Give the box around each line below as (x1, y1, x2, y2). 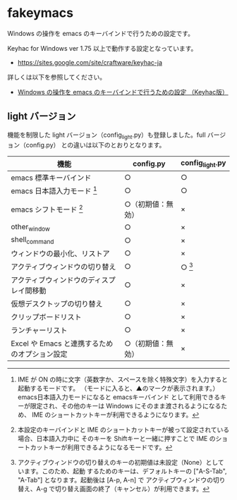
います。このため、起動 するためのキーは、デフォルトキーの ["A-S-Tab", (17, 467, 227, 475)
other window (11, 221, 51, 233)
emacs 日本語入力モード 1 (11, 185, 97, 195)
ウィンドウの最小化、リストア (11, 249, 111, 259)
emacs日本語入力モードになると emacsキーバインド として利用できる (17, 393, 221, 401)
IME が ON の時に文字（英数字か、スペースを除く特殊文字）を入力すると (17, 375, 228, 384)
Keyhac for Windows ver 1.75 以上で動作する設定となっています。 (7, 44, 197, 52)
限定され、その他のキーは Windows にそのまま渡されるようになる (30, 402, 221, 410)
